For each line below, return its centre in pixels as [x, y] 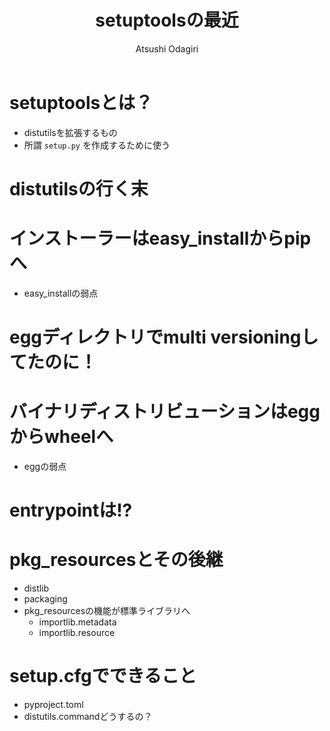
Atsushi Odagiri [167, 48]
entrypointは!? [71, 510]
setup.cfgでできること [103, 676]
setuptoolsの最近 [167, 20]
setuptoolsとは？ [81, 102]
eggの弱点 [45, 466]
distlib [36, 588]
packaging [45, 599]
